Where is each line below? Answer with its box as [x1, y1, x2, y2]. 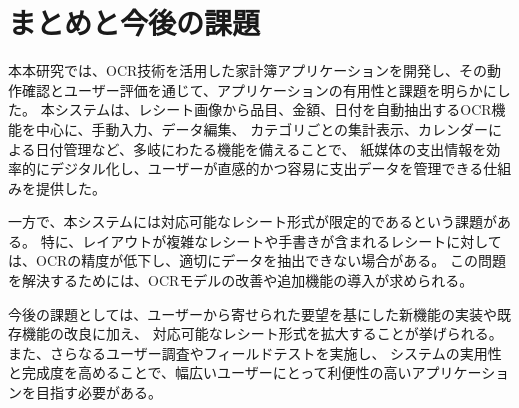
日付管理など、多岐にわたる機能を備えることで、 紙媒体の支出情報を [35, 138, 487, 159]
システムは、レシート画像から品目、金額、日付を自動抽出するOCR [54, 99, 492, 120]
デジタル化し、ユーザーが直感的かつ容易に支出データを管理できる [49, 158, 484, 179]
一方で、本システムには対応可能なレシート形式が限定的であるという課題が [8, 211, 497, 232]
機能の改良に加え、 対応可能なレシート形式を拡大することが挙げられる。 [21, 323, 503, 344]
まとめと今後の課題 [8, 2, 261, 43]
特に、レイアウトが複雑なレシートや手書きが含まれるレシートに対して [40, 230, 502, 251]
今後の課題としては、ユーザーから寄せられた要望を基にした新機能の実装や [8, 303, 498, 324]
